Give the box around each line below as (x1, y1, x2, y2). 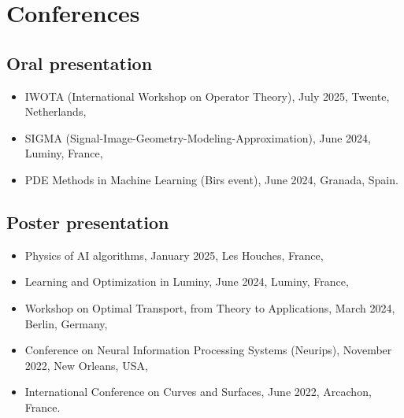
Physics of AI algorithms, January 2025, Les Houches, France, (24, 246, 324, 263)
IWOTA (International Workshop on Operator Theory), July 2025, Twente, (24, 87, 390, 104)
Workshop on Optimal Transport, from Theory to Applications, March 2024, (24, 299, 395, 316)
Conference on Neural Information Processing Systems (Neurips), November (24, 342, 392, 358)
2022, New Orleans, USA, (24, 357, 148, 373)
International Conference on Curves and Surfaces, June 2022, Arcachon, (24, 383, 372, 400)
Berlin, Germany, (24, 315, 108, 331)
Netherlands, (24, 103, 87, 120)
